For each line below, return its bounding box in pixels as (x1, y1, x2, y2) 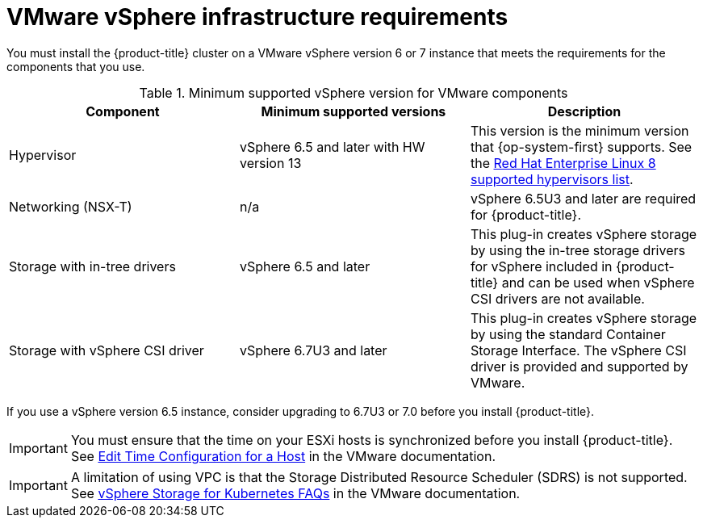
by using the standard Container (470, 325, 666, 342)
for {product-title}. (470, 206, 581, 223)
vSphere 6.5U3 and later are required (470, 190, 697, 207)
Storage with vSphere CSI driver (9, 342, 204, 358)
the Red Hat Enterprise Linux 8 (470, 154, 656, 171)
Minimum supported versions (261, 103, 446, 119)
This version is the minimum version (470, 122, 689, 139)
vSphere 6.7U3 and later (239, 342, 387, 358)
